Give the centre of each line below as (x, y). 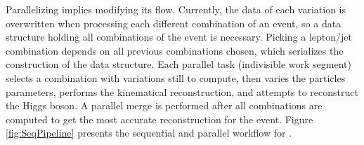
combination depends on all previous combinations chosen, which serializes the (175, 50)
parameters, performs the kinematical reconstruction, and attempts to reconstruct (182, 91)
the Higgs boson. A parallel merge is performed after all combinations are (164, 105)
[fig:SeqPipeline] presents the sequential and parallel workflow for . (149, 133)
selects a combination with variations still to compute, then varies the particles (176, 77)
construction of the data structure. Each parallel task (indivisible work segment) (178, 64)
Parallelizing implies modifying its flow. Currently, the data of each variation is (176, 9)
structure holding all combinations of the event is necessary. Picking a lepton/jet (179, 37)
